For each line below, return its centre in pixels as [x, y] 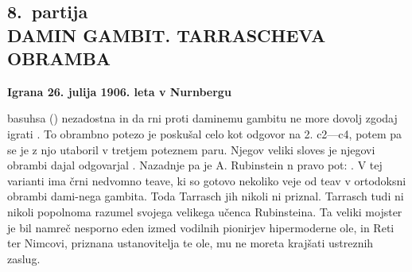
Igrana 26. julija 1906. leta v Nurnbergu [119, 91]
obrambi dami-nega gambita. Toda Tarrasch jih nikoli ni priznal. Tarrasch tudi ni [206, 196]
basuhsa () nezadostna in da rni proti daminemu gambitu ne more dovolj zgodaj [202, 118]
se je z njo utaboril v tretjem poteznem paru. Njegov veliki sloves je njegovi [191, 149]
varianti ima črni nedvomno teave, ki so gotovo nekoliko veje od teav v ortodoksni [207, 180]
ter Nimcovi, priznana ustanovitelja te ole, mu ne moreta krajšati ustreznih [190, 243]
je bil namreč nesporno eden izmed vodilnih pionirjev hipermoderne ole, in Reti [201, 227]
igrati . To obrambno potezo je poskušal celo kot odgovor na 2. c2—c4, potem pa [205, 133]
